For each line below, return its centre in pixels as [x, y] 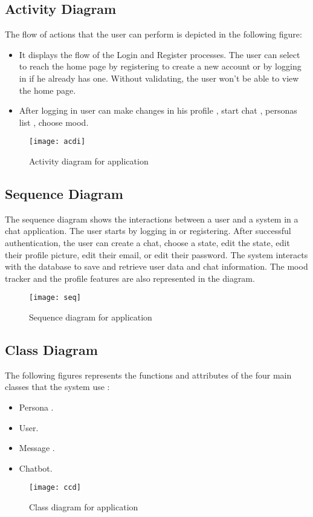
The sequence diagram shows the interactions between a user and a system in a [152, 219]
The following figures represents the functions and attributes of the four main [148, 375]
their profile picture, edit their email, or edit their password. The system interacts [156, 254]
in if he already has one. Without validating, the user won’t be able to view [159, 78]
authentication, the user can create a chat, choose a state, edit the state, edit [147, 242]
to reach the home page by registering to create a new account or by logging [160, 66]
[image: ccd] [55, 488]
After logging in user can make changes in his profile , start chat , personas [158, 110]
